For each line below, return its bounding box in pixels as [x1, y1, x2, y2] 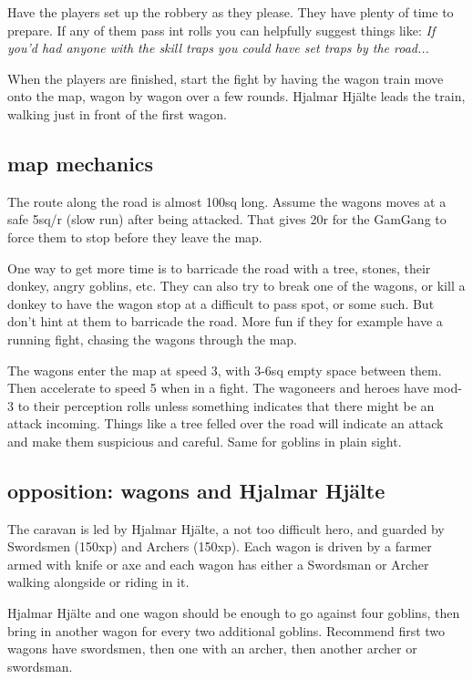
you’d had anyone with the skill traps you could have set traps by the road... [7, 38, 429, 57]
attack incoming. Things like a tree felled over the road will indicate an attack [7, 414, 444, 433]
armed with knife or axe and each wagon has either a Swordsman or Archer [7, 554, 429, 573]
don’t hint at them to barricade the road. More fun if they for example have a [7, 312, 443, 331]
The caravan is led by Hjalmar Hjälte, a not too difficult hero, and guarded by [7, 519, 445, 538]
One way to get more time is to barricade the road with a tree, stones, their [7, 258, 431, 277]
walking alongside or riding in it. [7, 572, 190, 592]
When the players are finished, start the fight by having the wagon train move [7, 68, 444, 87]
